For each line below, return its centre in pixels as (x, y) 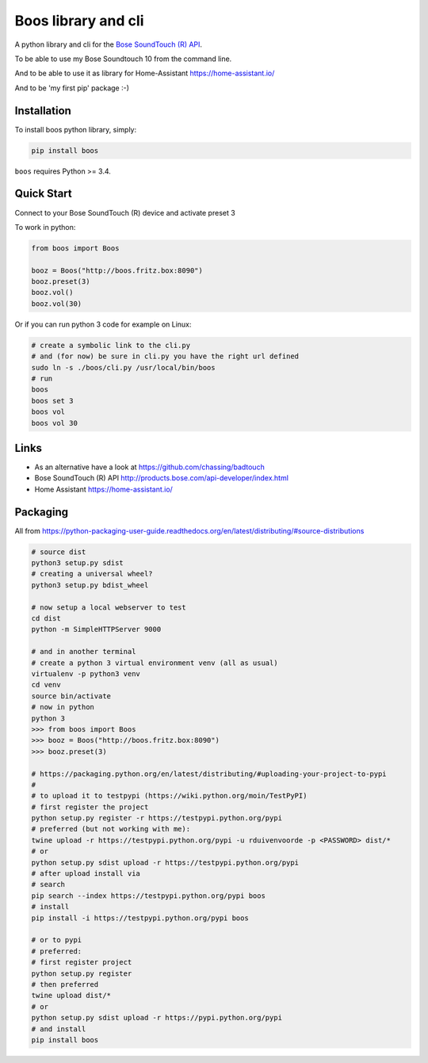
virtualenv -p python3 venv (86, 674)
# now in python (63, 707)
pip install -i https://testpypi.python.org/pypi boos (140, 918)
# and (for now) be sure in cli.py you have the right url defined (165, 356)
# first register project (82, 962)
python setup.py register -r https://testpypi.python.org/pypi (157, 818)
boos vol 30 (55, 423)
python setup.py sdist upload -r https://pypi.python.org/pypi (157, 1018)
